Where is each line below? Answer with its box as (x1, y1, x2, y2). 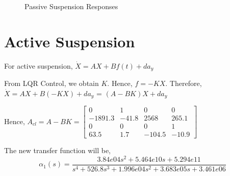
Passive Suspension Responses (24, 1, 118, 11)
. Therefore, (165, 78, 202, 89)
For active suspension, (4, 60, 73, 71)
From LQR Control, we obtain (4, 78, 99, 89)
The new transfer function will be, (4, 145, 111, 156)
